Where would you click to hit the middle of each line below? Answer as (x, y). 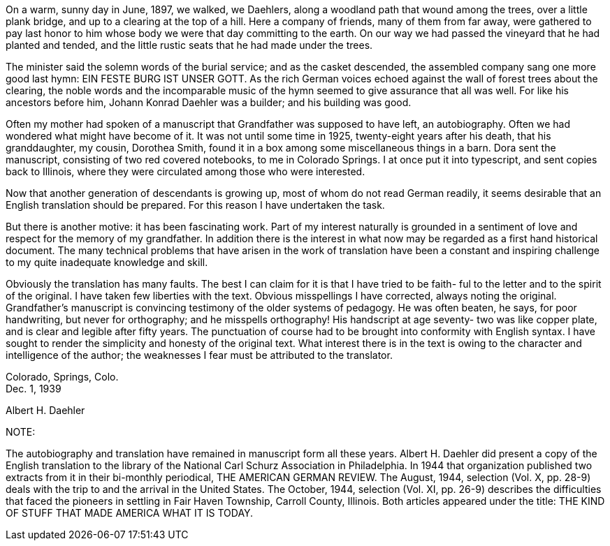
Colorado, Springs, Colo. (62, 377)
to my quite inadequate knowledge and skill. (107, 262)
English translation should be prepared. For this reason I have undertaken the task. (195, 205)
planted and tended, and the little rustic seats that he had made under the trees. (189, 45)
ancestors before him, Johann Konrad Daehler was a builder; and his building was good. (209, 102)
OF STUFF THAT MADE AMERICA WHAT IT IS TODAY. (130, 513)
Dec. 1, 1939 (34, 389)
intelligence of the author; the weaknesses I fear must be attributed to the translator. (199, 355)
